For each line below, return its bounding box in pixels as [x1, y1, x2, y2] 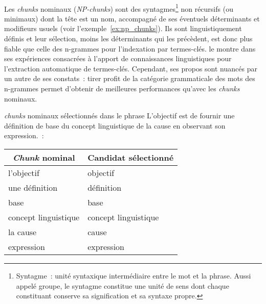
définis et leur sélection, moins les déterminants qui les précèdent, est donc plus [4, 33, 253, 44]
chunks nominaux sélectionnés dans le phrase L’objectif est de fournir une [4, 110, 235, 121]
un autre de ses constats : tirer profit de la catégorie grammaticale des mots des [4, 73, 255, 84]
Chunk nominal [12, 151, 75, 163]
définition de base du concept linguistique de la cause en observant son [4, 120, 226, 131]
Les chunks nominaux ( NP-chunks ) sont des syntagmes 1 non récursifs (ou [4, 2, 233, 14]
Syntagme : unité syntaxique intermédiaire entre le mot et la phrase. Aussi [16, 270, 251, 281]
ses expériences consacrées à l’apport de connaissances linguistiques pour [4, 53, 232, 64]
